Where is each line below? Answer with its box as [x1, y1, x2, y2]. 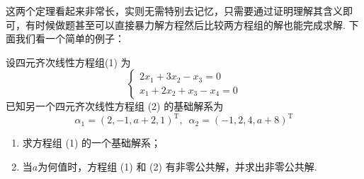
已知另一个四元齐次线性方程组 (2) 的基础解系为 [6, 99, 224, 113]
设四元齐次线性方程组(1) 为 [6, 54, 131, 69]
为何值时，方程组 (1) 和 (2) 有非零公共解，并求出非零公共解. [38, 159, 317, 174]
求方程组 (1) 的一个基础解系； [22, 135, 161, 150]
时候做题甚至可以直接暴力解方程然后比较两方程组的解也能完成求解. [35, 17, 346, 32]
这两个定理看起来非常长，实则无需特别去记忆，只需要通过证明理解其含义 [6, 4, 343, 18]
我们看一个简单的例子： [15, 31, 125, 46]
